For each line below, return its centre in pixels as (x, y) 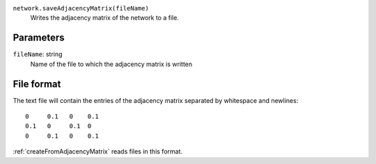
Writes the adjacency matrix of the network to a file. (104, 18)
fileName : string (38, 54)
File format (37, 84)
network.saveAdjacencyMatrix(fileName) (81, 8)
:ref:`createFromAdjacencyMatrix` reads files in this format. (97, 151)
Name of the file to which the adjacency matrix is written (111, 64)
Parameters (39, 38)
